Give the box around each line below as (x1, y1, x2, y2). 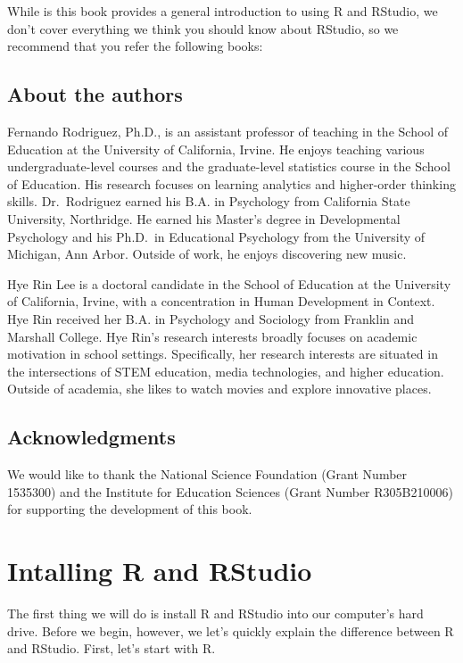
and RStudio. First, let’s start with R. (7, 639, 216, 658)
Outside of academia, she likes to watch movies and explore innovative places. (7, 379, 432, 398)
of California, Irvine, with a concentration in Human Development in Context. (7, 292, 435, 311)
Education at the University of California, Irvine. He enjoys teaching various (7, 139, 425, 158)
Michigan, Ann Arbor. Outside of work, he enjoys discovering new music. (7, 244, 407, 263)
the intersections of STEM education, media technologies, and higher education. (7, 361, 444, 380)
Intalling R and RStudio (7, 552, 312, 589)
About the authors (7, 80, 183, 108)
